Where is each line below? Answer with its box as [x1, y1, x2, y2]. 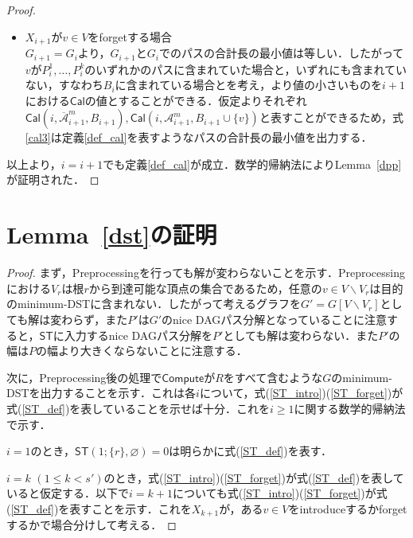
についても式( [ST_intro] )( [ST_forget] [172, 485, 361, 501]
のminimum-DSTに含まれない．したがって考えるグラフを [6, 295, 302, 312]
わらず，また [61, 310, 128, 327]
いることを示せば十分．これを [113, 400, 270, 416]
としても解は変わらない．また [223, 326, 379, 343]
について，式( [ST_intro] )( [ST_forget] [199, 384, 388, 401]
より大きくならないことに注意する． [57, 342, 247, 359]
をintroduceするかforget [288, 500, 407, 517]
